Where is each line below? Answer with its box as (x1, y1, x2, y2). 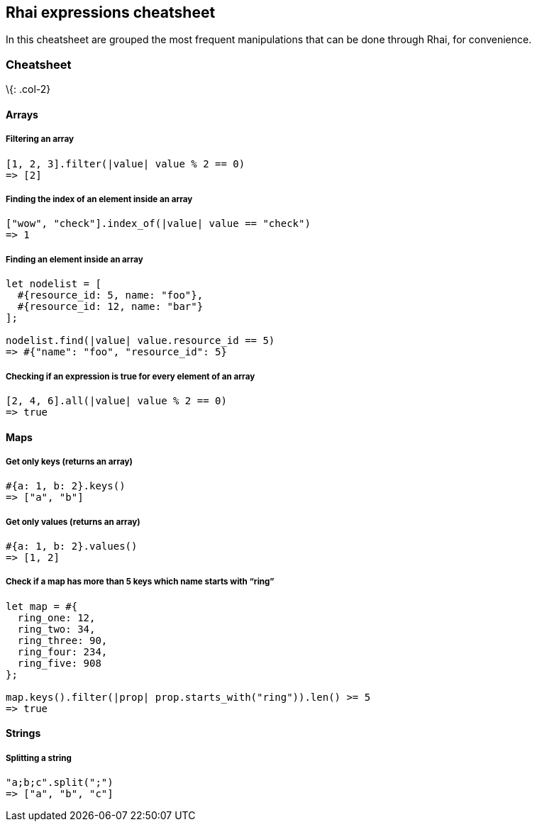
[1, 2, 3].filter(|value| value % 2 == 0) (6, 157, 245, 170)
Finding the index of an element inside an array (6, 194, 193, 204)
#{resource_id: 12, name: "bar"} (17, 301, 204, 313)
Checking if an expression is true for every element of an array (6, 371, 255, 382)
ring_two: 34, (17, 623, 96, 635)
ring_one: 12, (17, 611, 96, 623)
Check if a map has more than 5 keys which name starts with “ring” (6, 577, 275, 587)
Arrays (6, 108, 38, 121)
